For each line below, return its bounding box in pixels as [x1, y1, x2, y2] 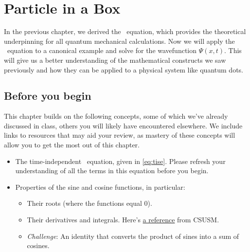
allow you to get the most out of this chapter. [4, 140, 140, 150]
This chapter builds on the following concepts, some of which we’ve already [4, 111, 228, 121]
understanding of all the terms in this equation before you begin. [15, 165, 209, 176]
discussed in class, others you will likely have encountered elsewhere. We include [4, 120, 243, 130]
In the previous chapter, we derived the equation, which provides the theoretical [4, 26, 246, 36]
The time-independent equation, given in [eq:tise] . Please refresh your [15, 156, 226, 166]
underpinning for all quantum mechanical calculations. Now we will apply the [4, 36, 235, 46]
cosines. [27, 240, 50, 251]
